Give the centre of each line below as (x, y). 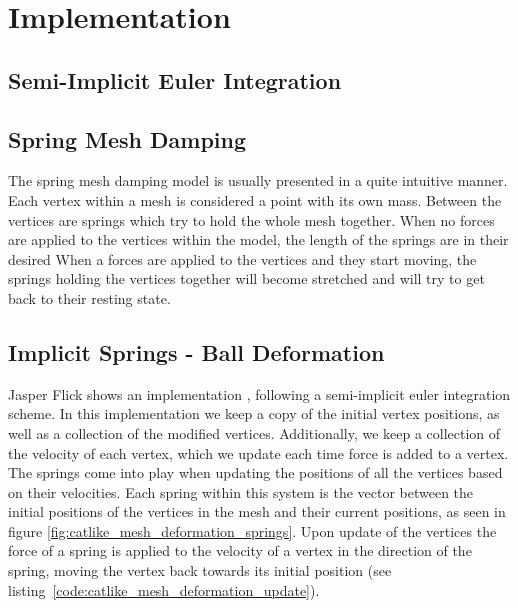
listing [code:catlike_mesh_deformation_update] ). (164, 589)
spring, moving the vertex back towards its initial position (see (200, 570)
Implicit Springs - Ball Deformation (196, 351)
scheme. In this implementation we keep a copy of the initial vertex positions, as (254, 413)
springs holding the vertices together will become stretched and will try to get (246, 278)
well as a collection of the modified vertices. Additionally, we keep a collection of (254, 432)
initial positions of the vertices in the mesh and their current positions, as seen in (257, 511)
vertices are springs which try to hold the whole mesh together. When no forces (251, 219)
